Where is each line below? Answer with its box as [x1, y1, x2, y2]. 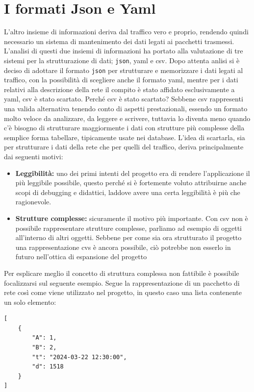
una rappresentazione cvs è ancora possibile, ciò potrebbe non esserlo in [15, 242, 231, 252]
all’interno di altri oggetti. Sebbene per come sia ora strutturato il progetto [15, 232, 242, 243]
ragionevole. [15, 196, 51, 207]
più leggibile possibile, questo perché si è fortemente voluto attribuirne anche [15, 177, 247, 188]
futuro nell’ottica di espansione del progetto [15, 251, 147, 262]
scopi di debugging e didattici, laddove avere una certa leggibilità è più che [15, 187, 240, 197]
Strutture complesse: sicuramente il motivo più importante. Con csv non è [15, 213, 248, 223]
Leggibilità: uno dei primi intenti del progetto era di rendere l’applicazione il [15, 168, 250, 178]
